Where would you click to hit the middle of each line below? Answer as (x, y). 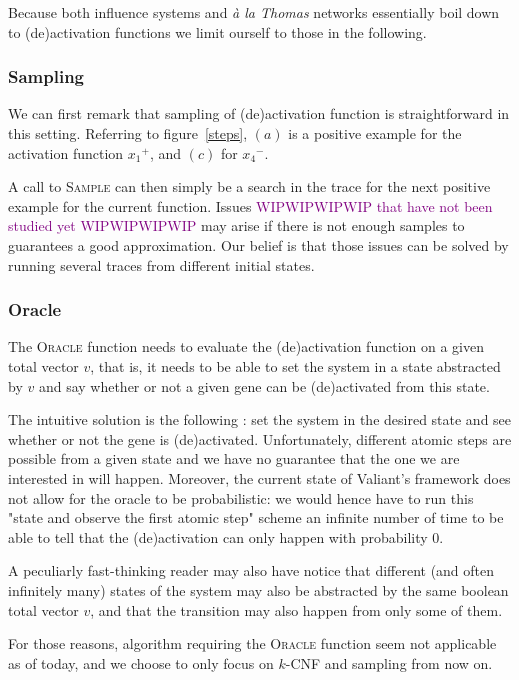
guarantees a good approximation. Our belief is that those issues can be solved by (258, 244)
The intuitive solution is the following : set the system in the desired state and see (260, 419)
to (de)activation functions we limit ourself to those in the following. (217, 31)
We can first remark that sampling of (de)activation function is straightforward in (259, 113)
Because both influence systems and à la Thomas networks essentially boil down (254, 12)
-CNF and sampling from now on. (389, 662)
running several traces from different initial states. (161, 264)
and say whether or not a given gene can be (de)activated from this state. (264, 385)
